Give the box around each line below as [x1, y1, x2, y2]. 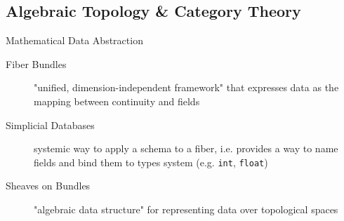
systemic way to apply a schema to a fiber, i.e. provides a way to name [34, 141, 338, 156]
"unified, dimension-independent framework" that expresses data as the [34, 80, 339, 95]
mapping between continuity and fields [34, 93, 200, 108]
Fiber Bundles [6, 56, 67, 71]
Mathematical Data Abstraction [6, 33, 143, 48]
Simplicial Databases [6, 117, 95, 132]
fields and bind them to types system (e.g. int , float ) [34, 154, 268, 169]
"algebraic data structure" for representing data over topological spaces [34, 202, 338, 217]
